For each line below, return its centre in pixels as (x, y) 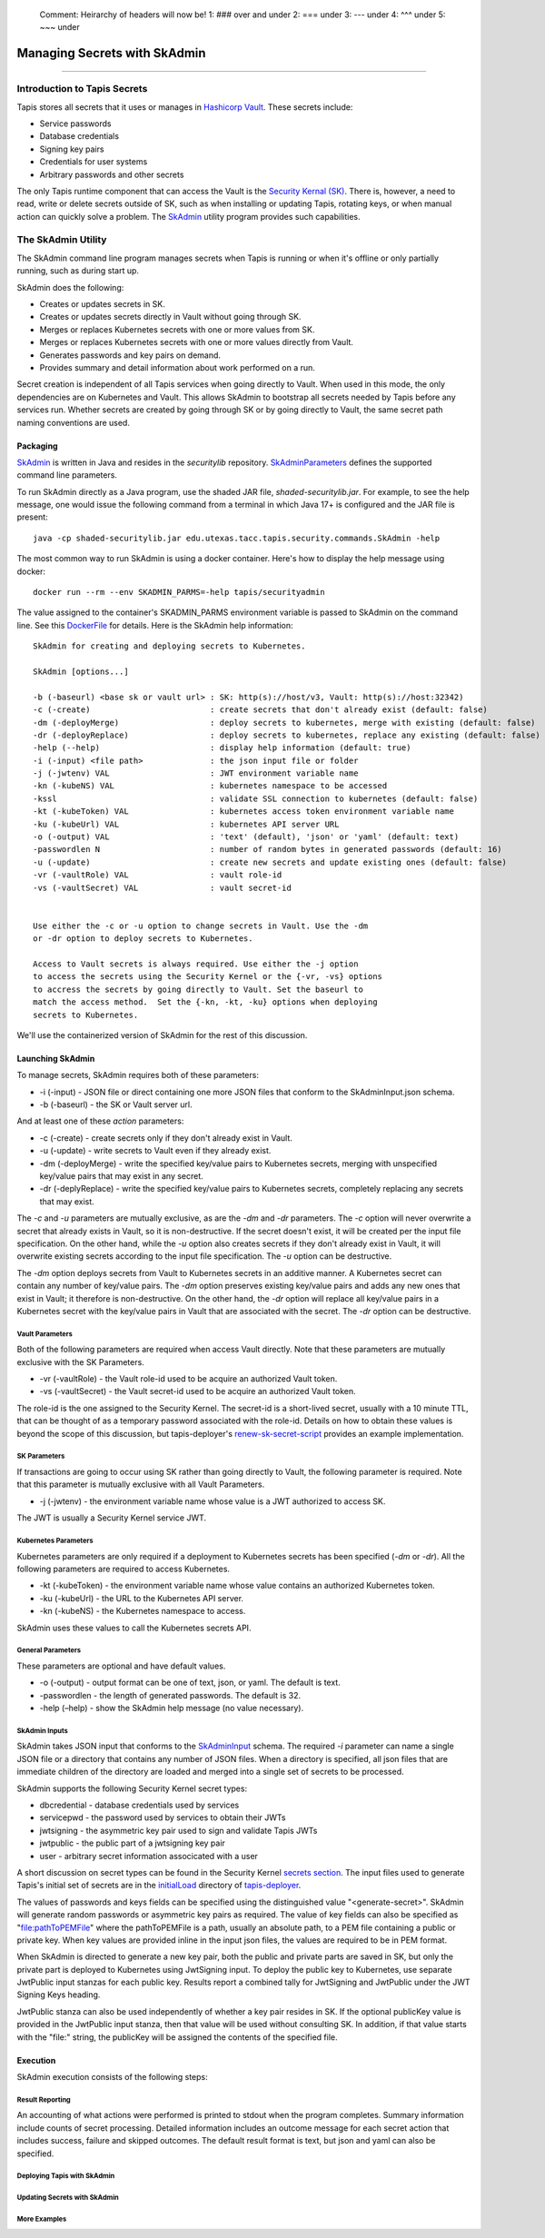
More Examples (42, 2219)
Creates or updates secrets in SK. (102, 303)
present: (33, 517)
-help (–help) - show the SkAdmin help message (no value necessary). (172, 1708)
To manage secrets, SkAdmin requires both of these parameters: (138, 1075)
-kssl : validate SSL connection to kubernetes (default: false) (256, 798)
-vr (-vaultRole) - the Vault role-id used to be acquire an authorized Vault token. (188, 1379)
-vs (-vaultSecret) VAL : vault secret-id (163, 887)
